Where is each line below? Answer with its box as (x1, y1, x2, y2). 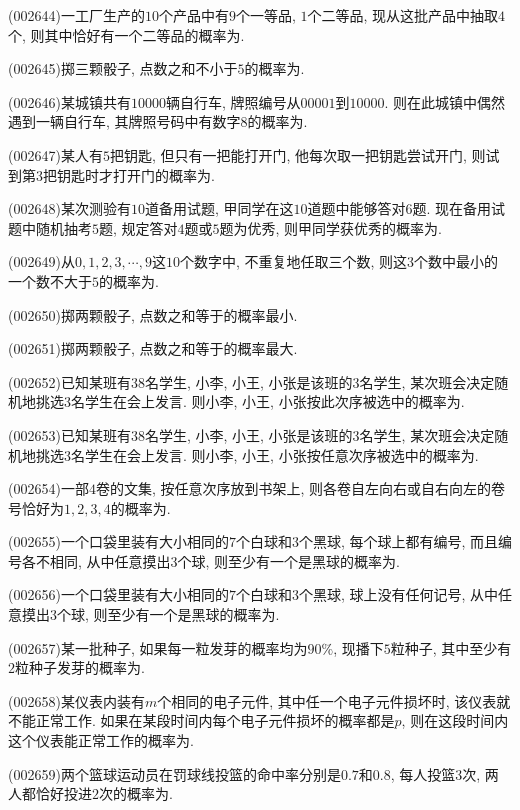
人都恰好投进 (8, 783, 92, 804)
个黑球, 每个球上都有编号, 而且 (298, 531, 499, 552)
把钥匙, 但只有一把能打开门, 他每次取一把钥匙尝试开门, (109, 144, 467, 165)
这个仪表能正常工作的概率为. (8, 730, 194, 751)
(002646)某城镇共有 (8, 91, 131, 112)
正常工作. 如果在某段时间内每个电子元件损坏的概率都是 (35, 710, 395, 731)
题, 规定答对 (99, 217, 178, 238)
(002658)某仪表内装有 (8, 690, 145, 711)
